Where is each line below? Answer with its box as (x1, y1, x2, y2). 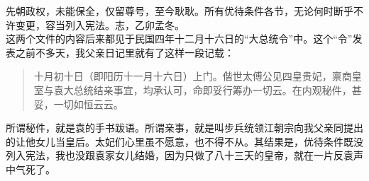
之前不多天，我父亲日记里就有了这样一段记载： (15, 45, 234, 59)
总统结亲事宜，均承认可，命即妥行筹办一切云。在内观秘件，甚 (73, 82, 362, 97)
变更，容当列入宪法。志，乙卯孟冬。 (15, 17, 184, 32)
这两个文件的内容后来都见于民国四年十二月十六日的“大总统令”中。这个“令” (6, 31, 353, 46)
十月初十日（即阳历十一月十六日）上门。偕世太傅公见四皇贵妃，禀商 (33, 69, 352, 83)
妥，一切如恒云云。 (33, 96, 123, 111)
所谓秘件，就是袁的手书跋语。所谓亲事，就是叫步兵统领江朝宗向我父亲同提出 (6, 120, 363, 135)
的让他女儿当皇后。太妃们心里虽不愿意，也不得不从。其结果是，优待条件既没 (6, 134, 363, 148)
